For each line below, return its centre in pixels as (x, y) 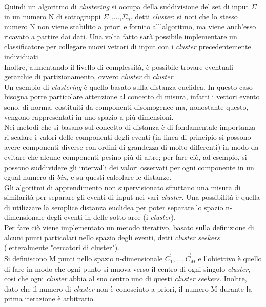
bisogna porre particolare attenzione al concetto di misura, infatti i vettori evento (132, 97)
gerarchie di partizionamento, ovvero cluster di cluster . (90, 77)
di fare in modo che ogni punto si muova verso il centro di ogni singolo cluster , (127, 268)
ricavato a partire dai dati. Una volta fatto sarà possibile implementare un (121, 36)
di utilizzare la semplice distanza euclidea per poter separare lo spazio (114, 207)
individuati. (22, 56)
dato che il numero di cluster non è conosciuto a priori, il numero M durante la (128, 288)
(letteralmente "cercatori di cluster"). (62, 247)
